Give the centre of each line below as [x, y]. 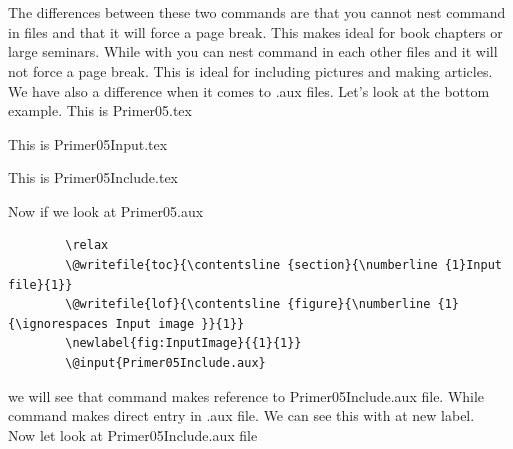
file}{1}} [40, 284]
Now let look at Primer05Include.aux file [133, 434]
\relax [87, 245]
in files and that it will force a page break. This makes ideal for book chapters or [255, 31]
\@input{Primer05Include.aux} [165, 363]
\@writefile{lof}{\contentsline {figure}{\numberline [248, 304]
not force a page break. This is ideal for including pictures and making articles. [250, 70]
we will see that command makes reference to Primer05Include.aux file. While [246, 395]
